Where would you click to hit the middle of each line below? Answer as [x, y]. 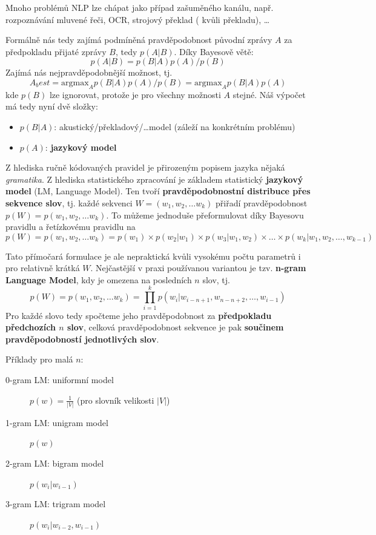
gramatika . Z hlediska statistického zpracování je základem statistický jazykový [154, 179]
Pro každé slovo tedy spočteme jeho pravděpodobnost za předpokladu [139, 315]
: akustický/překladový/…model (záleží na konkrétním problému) [175, 126]
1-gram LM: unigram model [57, 422]
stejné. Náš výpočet [269, 94]
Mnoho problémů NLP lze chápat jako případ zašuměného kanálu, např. [140, 7]
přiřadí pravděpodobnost [261, 202]
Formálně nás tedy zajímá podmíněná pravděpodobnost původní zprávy [139, 40]
